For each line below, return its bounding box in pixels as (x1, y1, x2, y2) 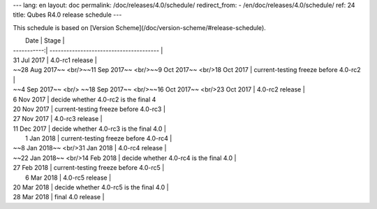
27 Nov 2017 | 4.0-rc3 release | (13, 115, 103, 123)
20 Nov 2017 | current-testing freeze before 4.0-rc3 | (13, 105, 165, 113)
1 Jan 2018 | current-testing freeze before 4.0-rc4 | (25, 134, 172, 143)
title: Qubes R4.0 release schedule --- (13, 10, 122, 19)
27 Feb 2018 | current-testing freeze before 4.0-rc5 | (13, 164, 165, 172)
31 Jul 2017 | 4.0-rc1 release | (13, 56, 98, 64)
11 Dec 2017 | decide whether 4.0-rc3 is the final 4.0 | (13, 124, 167, 133)
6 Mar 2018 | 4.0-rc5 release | (25, 173, 112, 182)
